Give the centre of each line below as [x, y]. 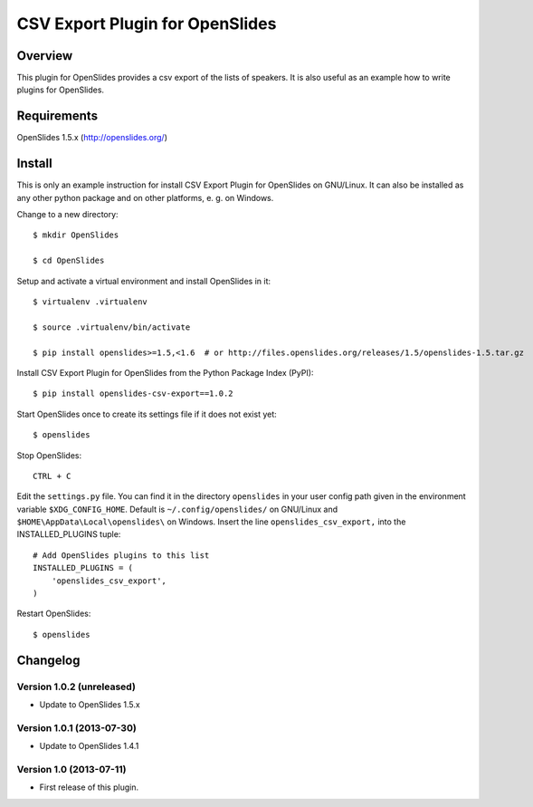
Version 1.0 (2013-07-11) [71, 769]
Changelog [48, 660]
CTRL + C [52, 476]
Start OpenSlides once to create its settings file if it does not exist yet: [147, 414]
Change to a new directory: [67, 215]
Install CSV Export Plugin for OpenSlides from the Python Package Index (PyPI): [165, 372]
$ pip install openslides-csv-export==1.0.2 [133, 394]
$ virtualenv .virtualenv [90, 302]
